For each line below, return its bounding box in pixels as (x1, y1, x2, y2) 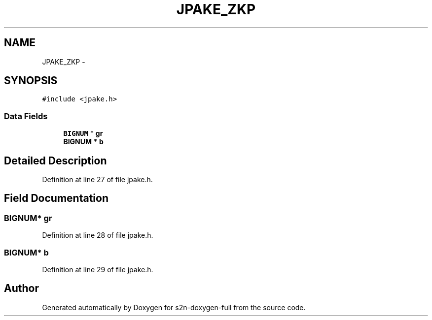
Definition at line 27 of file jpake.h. (42, 175, 153, 184)
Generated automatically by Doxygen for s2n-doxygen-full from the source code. (42, 303, 306, 312)
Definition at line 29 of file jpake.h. (42, 265, 153, 274)
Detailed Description (4, 154, 107, 167)
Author (4, 282, 39, 295)
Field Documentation (4, 192, 108, 205)
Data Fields (4, 111, 48, 121)
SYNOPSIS (4, 74, 58, 87)
